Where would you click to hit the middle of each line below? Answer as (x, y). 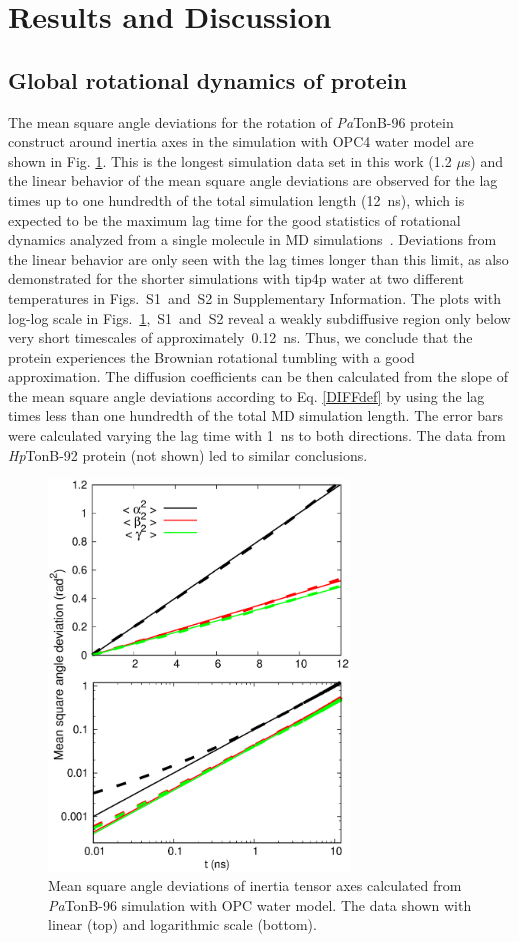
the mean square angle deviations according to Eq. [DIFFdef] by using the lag (246, 395)
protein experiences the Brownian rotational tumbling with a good (211, 356)
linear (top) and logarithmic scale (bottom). (182, 924)
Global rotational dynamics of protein (207, 79)
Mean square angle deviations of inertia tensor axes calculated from (255, 885)
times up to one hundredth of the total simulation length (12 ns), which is (236, 199)
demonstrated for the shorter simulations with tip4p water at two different (236, 278)
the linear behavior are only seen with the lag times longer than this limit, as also (258, 258)
